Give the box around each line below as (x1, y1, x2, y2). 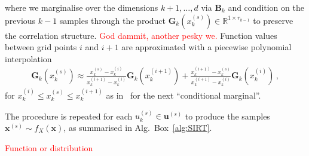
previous (5, 14, 36, 26)
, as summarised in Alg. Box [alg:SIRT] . (63, 121, 212, 133)
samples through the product (59, 14, 166, 26)
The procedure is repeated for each (5, 109, 133, 122)
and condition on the (228, 1, 304, 13)
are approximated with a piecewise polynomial (121, 41, 292, 53)
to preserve (253, 14, 293, 26)
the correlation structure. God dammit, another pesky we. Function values (5, 29, 277, 41)
